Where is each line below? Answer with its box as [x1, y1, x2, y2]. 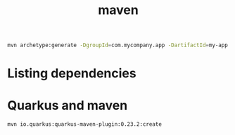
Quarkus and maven [7, 98, 128, 114]
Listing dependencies [7, 65, 136, 82]
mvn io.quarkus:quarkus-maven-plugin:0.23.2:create [7, 121, 162, 128]
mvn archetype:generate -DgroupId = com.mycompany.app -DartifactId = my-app [7, 41, 229, 49]
